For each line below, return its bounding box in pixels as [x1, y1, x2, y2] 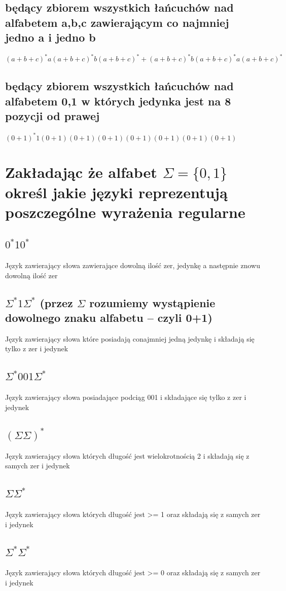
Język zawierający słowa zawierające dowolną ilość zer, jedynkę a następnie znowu [5, 260, 260, 271]
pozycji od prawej [5, 108, 100, 124]
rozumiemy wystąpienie [89, 294, 216, 310]
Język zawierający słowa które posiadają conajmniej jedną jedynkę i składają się [5, 333, 255, 344]
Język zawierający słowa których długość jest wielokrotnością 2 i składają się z [5, 450, 249, 461]
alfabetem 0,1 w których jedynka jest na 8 [5, 93, 231, 108]
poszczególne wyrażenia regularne [5, 201, 245, 222]
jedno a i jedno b [5, 29, 96, 45]
